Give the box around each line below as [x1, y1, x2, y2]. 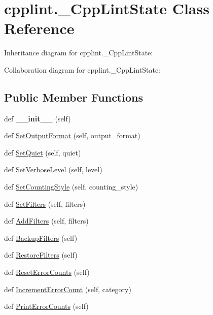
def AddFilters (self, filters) [4, 215, 89, 226]
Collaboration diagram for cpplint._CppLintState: [4, 64, 160, 75]
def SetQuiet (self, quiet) [4, 147, 81, 157]
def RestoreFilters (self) [4, 249, 78, 260]
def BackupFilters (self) [4, 232, 78, 243]
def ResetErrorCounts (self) [4, 267, 90, 277]
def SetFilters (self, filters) [4, 198, 86, 209]
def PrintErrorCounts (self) [4, 301, 89, 311]
